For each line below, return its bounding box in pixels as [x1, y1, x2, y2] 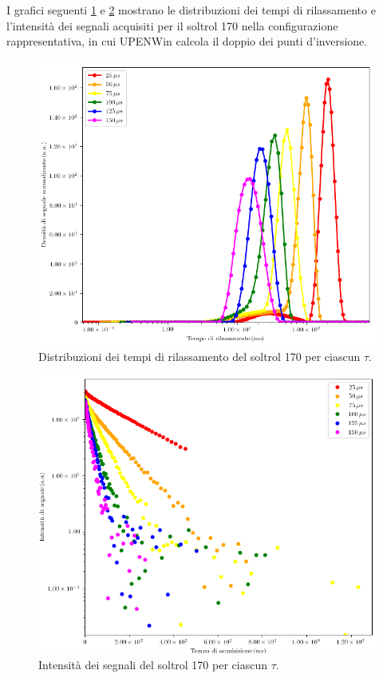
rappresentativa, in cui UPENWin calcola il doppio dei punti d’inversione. [6, 33, 368, 50]
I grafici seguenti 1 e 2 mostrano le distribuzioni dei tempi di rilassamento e [6, 2, 376, 18]
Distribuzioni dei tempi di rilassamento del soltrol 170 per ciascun [38, 347, 361, 364]
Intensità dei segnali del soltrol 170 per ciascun [38, 656, 267, 672]
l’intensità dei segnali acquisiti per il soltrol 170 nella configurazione [6, 17, 338, 34]
